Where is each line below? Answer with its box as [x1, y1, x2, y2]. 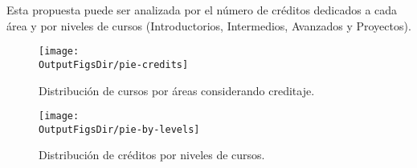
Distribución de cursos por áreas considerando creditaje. [39, 82, 315, 98]
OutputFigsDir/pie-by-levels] [39, 123, 200, 135]
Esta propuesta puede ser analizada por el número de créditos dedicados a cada [6, 2, 398, 18]
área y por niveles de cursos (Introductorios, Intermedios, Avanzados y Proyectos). [6, 17, 411, 34]
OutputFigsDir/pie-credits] [39, 58, 189, 70]
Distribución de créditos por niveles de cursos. [39, 146, 265, 163]
